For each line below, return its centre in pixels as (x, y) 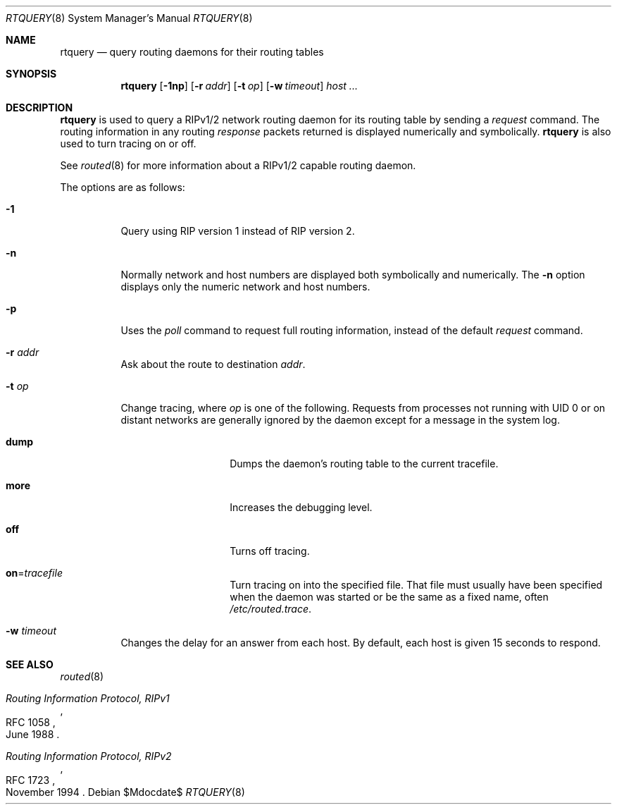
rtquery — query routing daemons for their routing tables (192, 52)
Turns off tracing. (270, 551)
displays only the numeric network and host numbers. (245, 287)
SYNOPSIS (31, 74)
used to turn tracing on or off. (128, 143)
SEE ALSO (30, 664)
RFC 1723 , (31, 780)
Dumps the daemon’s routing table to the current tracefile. (364, 464)
